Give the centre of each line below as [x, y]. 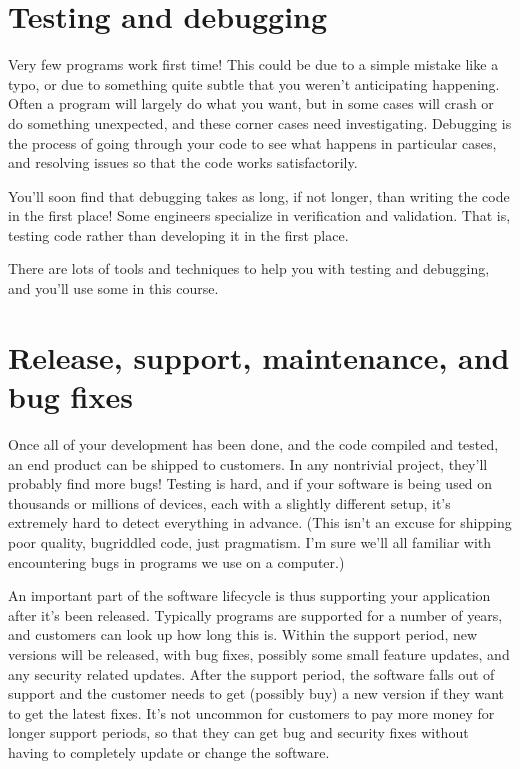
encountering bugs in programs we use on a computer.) [176, 561]
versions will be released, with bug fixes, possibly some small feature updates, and [259, 653]
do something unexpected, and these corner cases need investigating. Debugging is [260, 122]
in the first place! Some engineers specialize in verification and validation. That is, [259, 215]
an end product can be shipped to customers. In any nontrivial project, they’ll [248, 463]
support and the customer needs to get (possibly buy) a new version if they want [256, 693]
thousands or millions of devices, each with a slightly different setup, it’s [229, 502]
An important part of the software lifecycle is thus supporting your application [249, 595]
